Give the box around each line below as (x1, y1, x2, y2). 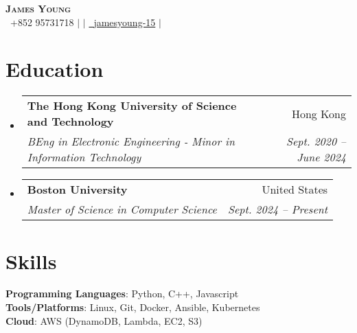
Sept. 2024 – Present (227, 201, 328, 218)
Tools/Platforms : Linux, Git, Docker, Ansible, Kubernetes (5, 300, 260, 314)
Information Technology (27, 149, 141, 165)
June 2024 (297, 149, 346, 165)
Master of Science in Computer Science (27, 201, 217, 218)
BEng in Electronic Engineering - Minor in (27, 133, 235, 150)
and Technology (27, 113, 114, 130)
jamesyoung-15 (93, 14, 156, 29)
